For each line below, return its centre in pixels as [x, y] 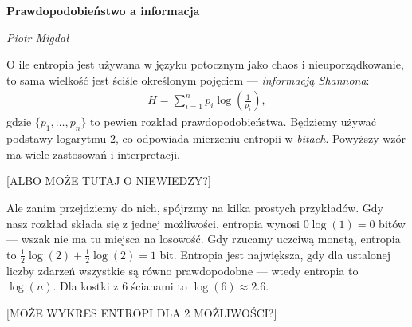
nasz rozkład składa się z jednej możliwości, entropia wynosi [153, 223]
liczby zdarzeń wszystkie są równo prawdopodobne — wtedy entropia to [182, 270]
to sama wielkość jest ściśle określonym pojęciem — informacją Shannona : [188, 79]
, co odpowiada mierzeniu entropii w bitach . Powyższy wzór [261, 138]
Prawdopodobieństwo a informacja [103, 10]
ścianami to [159, 286]
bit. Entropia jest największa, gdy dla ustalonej [275, 254]
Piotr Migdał [38, 37]
